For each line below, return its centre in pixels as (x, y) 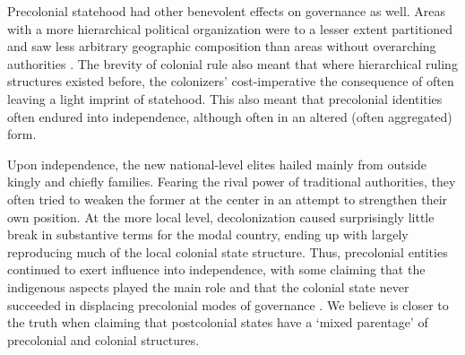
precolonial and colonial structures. (103, 339)
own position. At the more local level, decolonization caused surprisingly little (221, 216)
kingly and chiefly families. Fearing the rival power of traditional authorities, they (232, 182)
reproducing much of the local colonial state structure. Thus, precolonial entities (228, 251)
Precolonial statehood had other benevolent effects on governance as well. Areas (227, 11)
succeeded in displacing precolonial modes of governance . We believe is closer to (228, 304)
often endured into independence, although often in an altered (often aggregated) (230, 116)
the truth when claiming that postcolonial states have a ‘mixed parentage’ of (218, 322)
